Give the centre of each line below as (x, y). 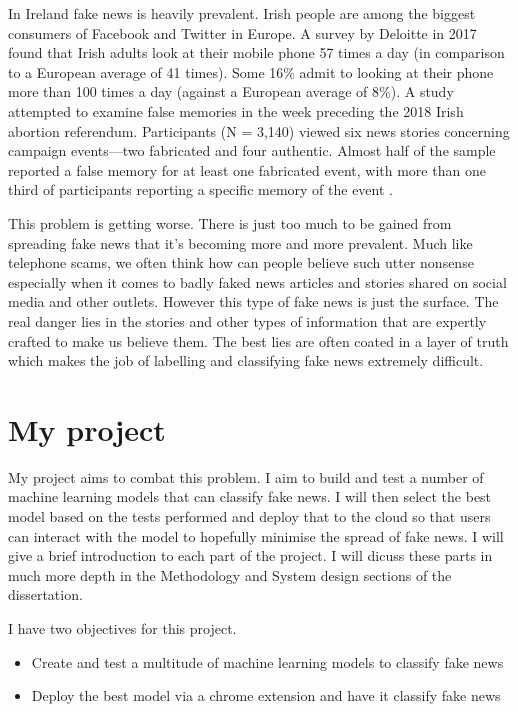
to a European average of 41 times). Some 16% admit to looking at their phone (251, 71)
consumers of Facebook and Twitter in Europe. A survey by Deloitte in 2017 (242, 32)
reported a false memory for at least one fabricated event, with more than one (247, 169)
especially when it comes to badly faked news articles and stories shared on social (257, 281)
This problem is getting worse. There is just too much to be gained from (230, 222)
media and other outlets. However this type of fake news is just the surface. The (253, 301)
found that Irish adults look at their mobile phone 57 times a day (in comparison (256, 52)
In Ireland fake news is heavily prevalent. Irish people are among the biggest (242, 13)
